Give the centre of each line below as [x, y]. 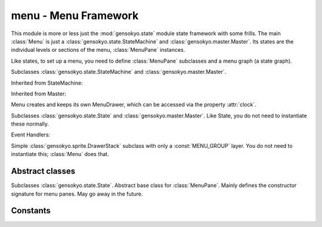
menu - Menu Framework [75, 15]
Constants [31, 211]
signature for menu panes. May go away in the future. [77, 194]
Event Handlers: [31, 135]
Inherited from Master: [39, 94]
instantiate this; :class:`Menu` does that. [60, 154]
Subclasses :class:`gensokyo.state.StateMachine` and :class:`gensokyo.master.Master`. [119, 72]
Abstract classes [43, 171]
